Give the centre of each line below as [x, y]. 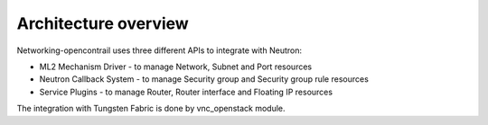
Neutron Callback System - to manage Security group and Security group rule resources [204, 79]
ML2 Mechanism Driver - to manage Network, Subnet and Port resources [175, 67]
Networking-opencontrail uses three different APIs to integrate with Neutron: [160, 50]
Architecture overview [103, 23]
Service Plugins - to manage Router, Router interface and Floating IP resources [186, 92]
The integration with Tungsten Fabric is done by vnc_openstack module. [151, 109]
